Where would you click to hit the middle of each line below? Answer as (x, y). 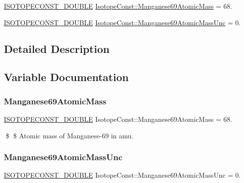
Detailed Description (57, 48)
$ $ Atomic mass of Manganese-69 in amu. (69, 135)
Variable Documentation (66, 77)
